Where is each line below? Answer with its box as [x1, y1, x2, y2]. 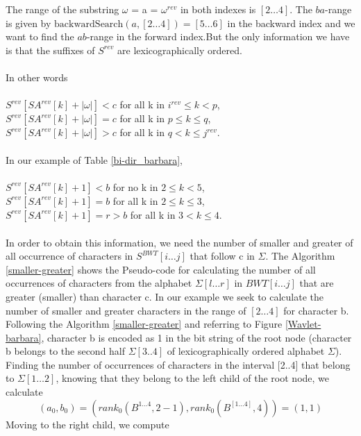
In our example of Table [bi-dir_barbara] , [6, 152, 183, 167]
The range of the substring [6, 2, 119, 16]
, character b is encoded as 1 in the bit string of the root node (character [41, 330, 352, 344]
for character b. [283, 303, 349, 317]
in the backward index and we [227, 15, 355, 30]
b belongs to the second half [6, 344, 126, 358]
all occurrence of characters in [6, 249, 133, 263]
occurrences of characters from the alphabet [6, 276, 192, 290]
